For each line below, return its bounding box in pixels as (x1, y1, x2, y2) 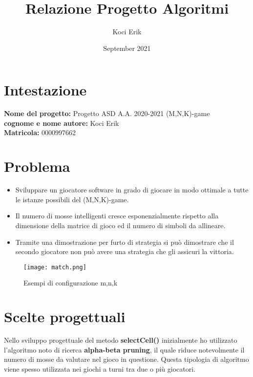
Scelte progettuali (4, 306, 126, 327)
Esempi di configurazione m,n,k (23, 278, 118, 288)
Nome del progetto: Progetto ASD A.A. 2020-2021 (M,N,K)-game (4, 108, 210, 118)
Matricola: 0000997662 (4, 127, 76, 138)
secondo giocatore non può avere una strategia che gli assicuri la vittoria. (15, 246, 234, 257)
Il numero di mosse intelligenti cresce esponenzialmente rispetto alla (15, 211, 219, 221)
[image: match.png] (23, 263, 86, 271)
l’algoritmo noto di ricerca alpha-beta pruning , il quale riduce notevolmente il (4, 344, 245, 354)
